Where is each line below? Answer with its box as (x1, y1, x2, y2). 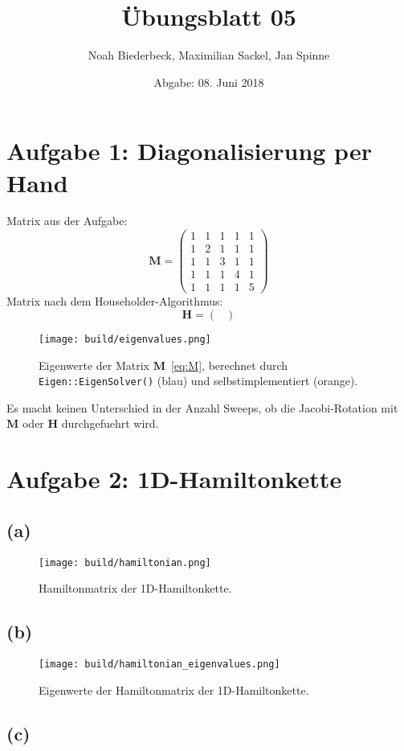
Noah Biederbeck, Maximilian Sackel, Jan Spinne (88, 47, 330, 64)
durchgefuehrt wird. (61, 415, 159, 432)
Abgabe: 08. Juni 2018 (153, 73, 264, 90)
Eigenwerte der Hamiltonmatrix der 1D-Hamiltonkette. (39, 681, 309, 698)
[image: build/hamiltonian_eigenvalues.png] (39, 658, 280, 670)
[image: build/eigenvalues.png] (39, 333, 211, 345)
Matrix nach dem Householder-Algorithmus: (6, 293, 223, 310)
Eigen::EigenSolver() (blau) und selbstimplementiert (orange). (39, 372, 358, 389)
